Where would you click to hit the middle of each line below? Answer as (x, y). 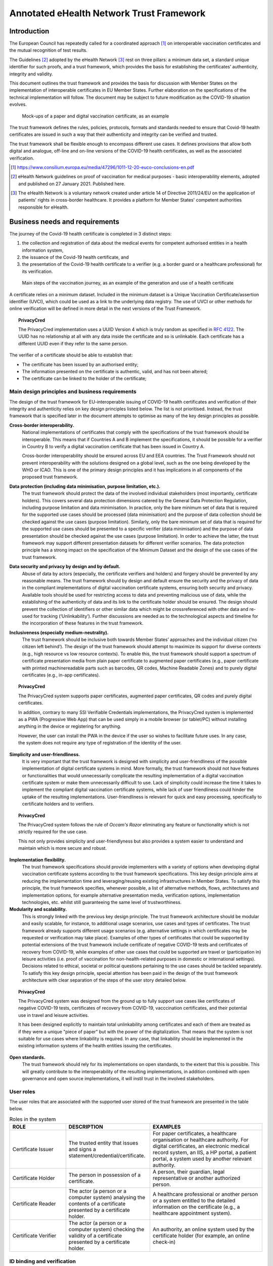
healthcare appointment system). (192, 1213)
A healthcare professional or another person (205, 1194)
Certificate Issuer (33, 1150)
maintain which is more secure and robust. (63, 848)
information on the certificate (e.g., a (196, 1207)
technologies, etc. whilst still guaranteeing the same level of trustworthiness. (102, 902)
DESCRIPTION (86, 1127)
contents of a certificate (97, 1204)
